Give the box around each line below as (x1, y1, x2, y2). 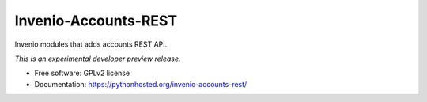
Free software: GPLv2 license (34, 68, 130, 78)
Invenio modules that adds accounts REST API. (14, 40, 168, 49)
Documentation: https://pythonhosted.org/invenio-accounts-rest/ (34, 79, 248, 89)
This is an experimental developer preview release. (14, 54, 181, 63)
